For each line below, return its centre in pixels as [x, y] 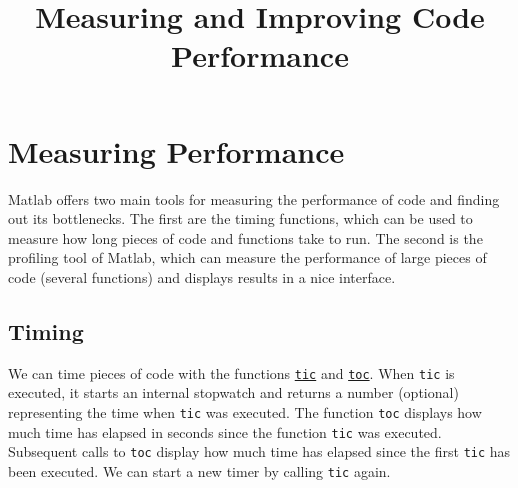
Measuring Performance [176, 150]
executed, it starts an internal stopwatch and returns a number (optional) [233, 392]
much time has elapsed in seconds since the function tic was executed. [225, 431]
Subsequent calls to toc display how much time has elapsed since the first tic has [259, 451]
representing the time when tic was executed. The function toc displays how [245, 411]
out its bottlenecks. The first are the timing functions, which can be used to [240, 218]
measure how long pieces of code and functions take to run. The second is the [245, 237]
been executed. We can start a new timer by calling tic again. [199, 470]
